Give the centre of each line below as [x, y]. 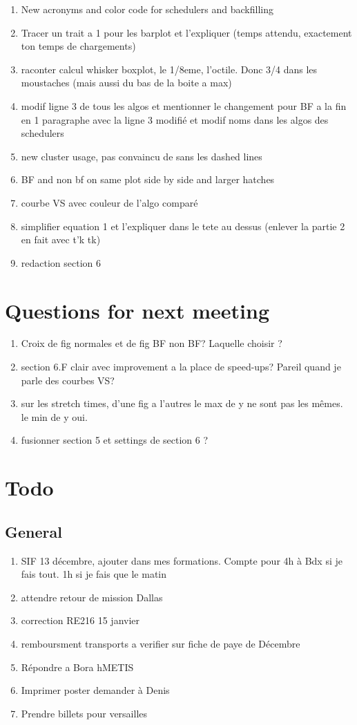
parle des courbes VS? [68, 380]
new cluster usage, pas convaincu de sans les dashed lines [142, 156]
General [33, 531]
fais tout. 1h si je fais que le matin [94, 574]
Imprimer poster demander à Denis [95, 690]
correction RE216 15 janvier [80, 620]
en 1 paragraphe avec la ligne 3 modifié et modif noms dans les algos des [175, 119]
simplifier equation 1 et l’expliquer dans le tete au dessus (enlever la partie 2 [183, 226]
